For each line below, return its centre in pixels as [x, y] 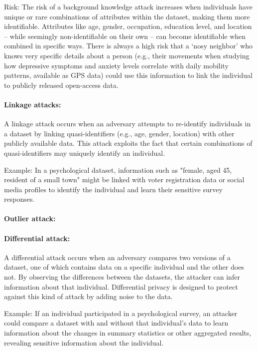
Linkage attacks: [33, 104]
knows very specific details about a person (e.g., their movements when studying [127, 55]
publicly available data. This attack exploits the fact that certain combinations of [128, 143]
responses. [19, 199]
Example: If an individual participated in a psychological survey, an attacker [121, 313]
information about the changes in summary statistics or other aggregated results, [128, 333]
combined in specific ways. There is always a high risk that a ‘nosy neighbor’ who [128, 46]
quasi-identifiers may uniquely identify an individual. [85, 153]
